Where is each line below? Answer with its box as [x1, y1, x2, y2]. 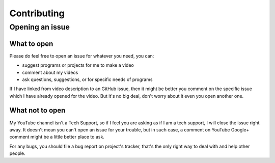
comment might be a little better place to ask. [9, 134, 104, 140]
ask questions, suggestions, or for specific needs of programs [22, 76, 153, 83]
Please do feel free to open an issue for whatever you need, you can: [9, 52, 154, 59]
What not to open [9, 106, 66, 115]
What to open [9, 39, 53, 48]
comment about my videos [22, 69, 78, 75]
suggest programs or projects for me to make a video [22, 62, 134, 68]
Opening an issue [9, 22, 70, 32]
